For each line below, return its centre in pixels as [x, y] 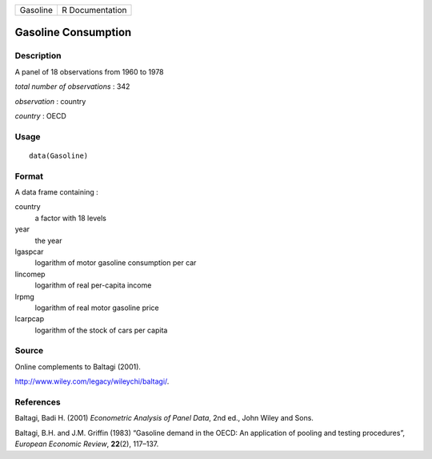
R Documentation [94, 10]
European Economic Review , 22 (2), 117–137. [87, 444]
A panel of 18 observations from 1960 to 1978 [89, 71]
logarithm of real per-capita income [93, 285]
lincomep [30, 274]
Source [29, 351]
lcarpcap [30, 319]
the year [48, 240]
